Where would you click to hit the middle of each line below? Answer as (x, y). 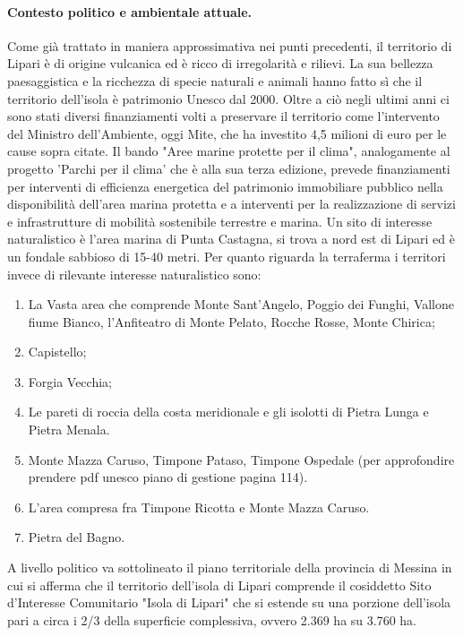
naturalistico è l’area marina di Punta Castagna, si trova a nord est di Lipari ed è (231, 239)
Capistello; (57, 352)
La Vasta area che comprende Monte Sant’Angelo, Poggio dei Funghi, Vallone (241, 304)
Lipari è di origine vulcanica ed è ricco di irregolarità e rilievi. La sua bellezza (220, 63)
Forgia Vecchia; (70, 381)
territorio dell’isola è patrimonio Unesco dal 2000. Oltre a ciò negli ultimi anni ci (228, 98)
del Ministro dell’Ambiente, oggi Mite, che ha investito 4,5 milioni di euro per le (227, 133)
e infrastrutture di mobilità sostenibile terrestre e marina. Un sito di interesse (220, 221)
